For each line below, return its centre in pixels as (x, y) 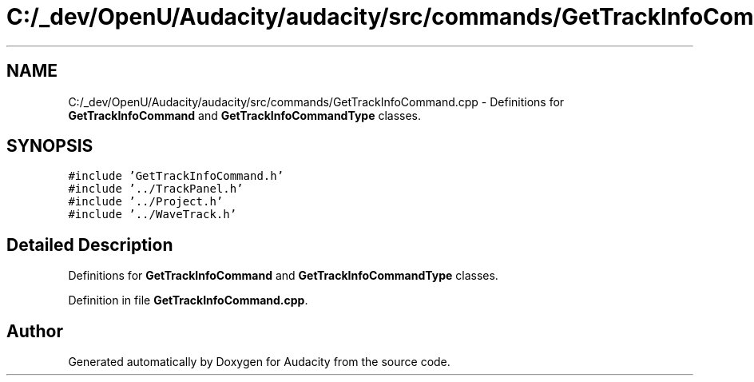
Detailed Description (90, 245)
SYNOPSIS (50, 146)
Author (35, 331)
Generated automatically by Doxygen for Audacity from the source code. (259, 362)
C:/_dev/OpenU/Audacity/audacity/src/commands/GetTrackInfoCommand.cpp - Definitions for (316, 101)
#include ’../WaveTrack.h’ (153, 215)
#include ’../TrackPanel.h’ (156, 189)
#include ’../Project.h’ (146, 202)
